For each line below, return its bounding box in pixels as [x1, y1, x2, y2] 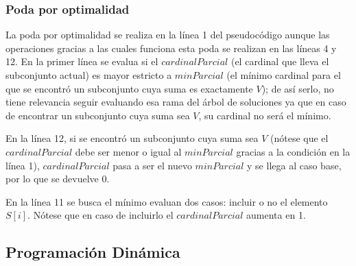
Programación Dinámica [5, 241, 180, 263]
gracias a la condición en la [236, 144, 351, 158]
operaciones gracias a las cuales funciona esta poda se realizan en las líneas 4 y [5, 40, 337, 55]
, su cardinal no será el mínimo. [198, 108, 331, 122]
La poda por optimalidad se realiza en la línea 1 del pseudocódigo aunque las [5, 27, 330, 42]
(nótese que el [270, 131, 329, 145]
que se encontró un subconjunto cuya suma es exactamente [5, 81, 253, 95]
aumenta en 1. [246, 208, 306, 222]
